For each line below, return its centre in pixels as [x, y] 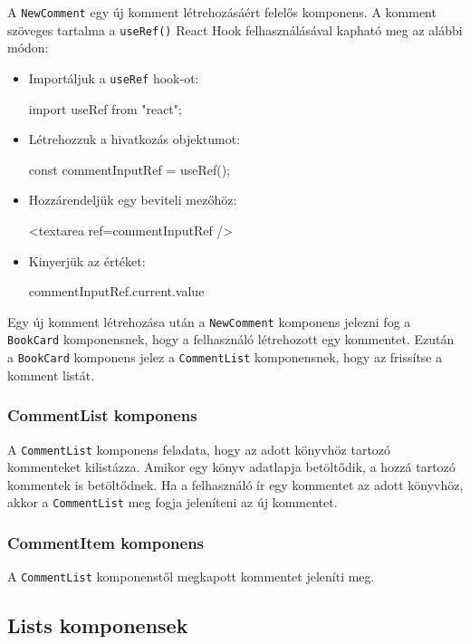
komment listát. [51, 375]
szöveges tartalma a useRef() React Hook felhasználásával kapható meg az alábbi [235, 29]
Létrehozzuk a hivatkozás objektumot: [134, 139]
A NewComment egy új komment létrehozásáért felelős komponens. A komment [222, 12]
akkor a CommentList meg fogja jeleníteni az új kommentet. [173, 502]
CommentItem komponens [106, 542]
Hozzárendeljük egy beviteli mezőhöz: [133, 200]
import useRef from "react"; [105, 108]
